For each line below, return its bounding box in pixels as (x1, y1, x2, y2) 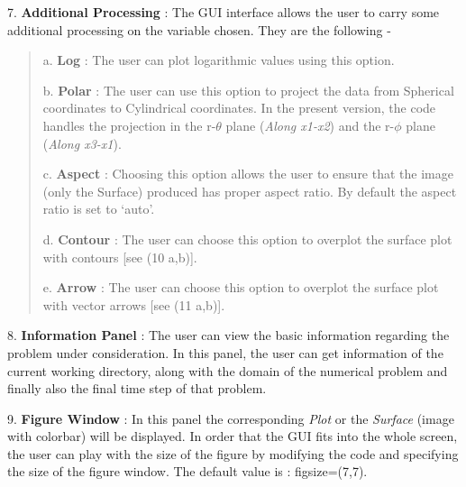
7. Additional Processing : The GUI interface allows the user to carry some (7, 3, 440, 21)
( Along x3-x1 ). (42, 133, 122, 152)
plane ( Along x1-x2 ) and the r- (225, 115, 395, 134)
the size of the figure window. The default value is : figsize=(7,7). (7, 462, 368, 481)
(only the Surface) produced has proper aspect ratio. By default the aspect (42, 181, 457, 200)
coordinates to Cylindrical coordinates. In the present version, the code (42, 98, 436, 117)
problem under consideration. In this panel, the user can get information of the (7, 343, 443, 362)
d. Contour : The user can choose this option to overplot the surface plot (42, 229, 452, 248)
